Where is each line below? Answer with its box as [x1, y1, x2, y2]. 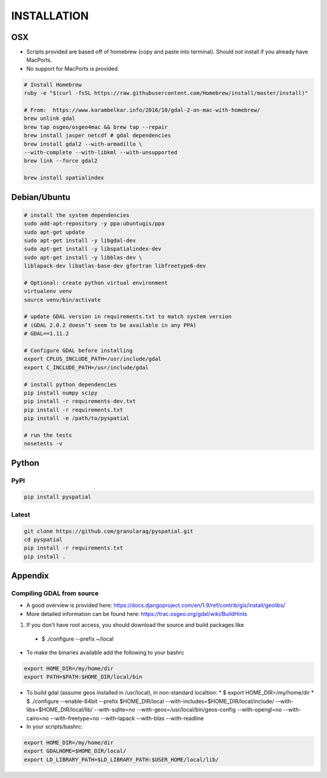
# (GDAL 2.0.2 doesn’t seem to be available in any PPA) [24, 321, 197, 329]
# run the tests [24, 431, 73, 439]
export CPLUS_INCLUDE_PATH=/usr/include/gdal [24, 356, 162, 362]
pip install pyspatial [24, 494, 91, 500]
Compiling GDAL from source [11, 589, 99, 598]
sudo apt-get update [24, 229, 85, 235]
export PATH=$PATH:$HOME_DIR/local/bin [24, 673, 142, 681]
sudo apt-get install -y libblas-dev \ [24, 254, 142, 261]
